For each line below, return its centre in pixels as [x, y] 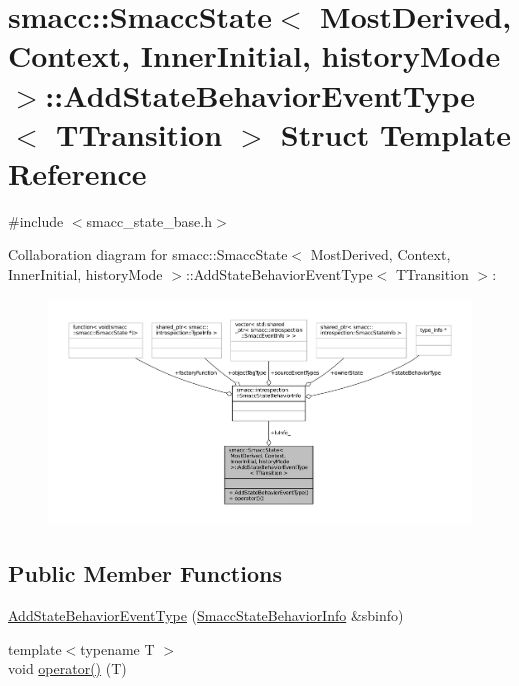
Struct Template [396, 133]
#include [36, 220]
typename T [117, 648]
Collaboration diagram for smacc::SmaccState [148, 254]
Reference [77, 172]
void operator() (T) [67, 668]
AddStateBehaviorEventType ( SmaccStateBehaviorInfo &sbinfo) [206, 615]
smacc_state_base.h [149, 220]
